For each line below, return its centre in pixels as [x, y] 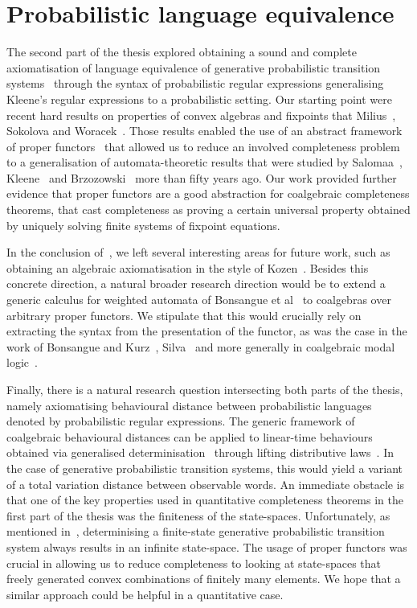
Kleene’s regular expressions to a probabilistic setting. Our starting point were [199, 99]
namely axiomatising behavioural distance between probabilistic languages [189, 405]
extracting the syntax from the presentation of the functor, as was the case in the [207, 331]
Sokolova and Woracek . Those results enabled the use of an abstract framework [204, 131]
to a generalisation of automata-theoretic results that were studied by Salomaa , [204, 162]
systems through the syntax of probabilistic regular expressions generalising [195, 83]
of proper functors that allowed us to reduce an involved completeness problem [203, 146]
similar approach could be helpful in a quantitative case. [145, 594]
